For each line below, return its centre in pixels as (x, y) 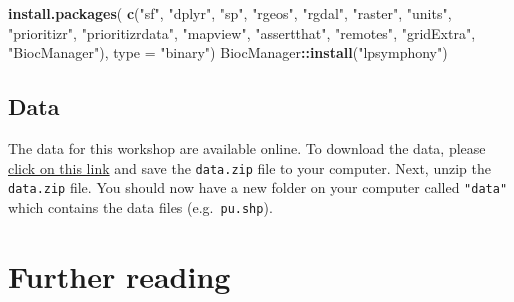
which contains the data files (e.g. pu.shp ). (140, 206)
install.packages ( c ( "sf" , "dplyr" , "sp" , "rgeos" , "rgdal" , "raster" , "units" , (230, 13)
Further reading (119, 275)
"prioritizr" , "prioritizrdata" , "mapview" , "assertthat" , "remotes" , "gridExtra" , (242, 32)
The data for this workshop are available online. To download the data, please (247, 147)
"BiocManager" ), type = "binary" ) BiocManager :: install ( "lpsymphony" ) (228, 52)
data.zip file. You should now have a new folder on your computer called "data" (258, 187)
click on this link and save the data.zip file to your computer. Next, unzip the (249, 167)
